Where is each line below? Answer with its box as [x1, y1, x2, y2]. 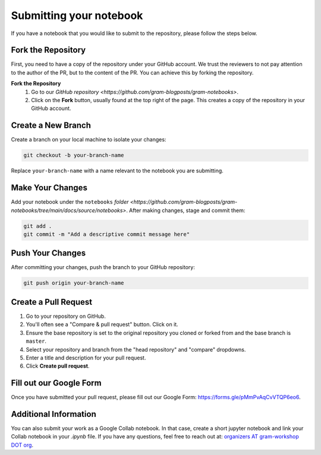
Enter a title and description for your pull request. [26, 354, 146, 361]
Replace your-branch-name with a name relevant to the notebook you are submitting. [11, 167, 224, 175]
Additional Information [11, 409, 96, 419]
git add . [23, 223, 52, 229]
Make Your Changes [11, 183, 87, 193]
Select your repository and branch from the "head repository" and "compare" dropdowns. [26, 346, 246, 353]
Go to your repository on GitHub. [26, 312, 106, 320]
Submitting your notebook [11, 9, 143, 22]
